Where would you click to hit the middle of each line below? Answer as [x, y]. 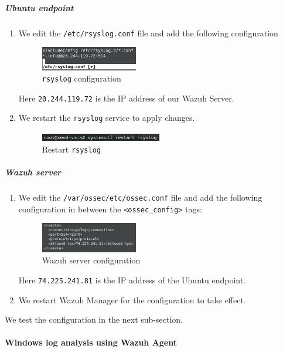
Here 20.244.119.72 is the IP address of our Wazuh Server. [126, 98]
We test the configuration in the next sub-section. [94, 319]
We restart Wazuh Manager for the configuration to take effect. [132, 299]
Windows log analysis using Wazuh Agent [91, 342]
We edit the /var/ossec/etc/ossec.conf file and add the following [140, 197]
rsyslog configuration [81, 78]
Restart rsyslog [71, 149]
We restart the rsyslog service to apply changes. [107, 118]
